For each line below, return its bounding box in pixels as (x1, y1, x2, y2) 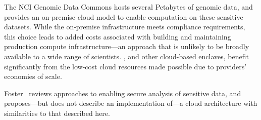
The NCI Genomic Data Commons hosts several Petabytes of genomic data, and (4, 2, 253, 12)
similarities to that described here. (4, 107, 110, 118)
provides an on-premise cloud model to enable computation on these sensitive (4, 11, 243, 22)
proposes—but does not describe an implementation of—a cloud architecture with (4, 98, 257, 108)
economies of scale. (4, 71, 62, 82)
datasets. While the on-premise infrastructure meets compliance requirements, (4, 21, 245, 32)
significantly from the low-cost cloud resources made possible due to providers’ (4, 61, 247, 71)
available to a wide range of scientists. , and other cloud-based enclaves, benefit (4, 51, 249, 61)
